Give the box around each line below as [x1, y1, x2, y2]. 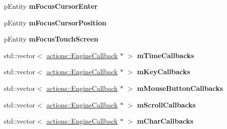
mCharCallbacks [137, 116, 193, 126]
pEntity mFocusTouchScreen [4, 34, 99, 44]
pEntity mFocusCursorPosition [4, 17, 106, 27]
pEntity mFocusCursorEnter [4, 1, 98, 11]
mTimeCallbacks [137, 50, 194, 60]
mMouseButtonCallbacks [137, 83, 223, 93]
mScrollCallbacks [137, 99, 196, 109]
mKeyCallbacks [137, 66, 190, 77]
